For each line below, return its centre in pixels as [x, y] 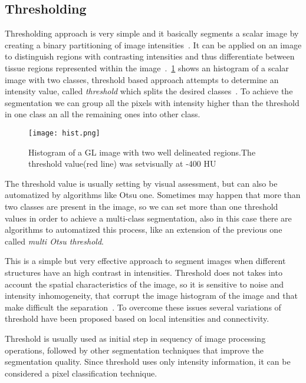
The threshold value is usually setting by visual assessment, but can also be [141, 183]
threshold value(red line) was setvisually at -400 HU [122, 164]
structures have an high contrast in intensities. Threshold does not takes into [144, 272]
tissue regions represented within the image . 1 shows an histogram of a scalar [147, 67]
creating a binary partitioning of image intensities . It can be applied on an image [153, 44]
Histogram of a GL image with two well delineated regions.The [142, 152]
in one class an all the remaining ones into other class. [103, 114]
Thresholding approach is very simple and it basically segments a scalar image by [152, 33]
